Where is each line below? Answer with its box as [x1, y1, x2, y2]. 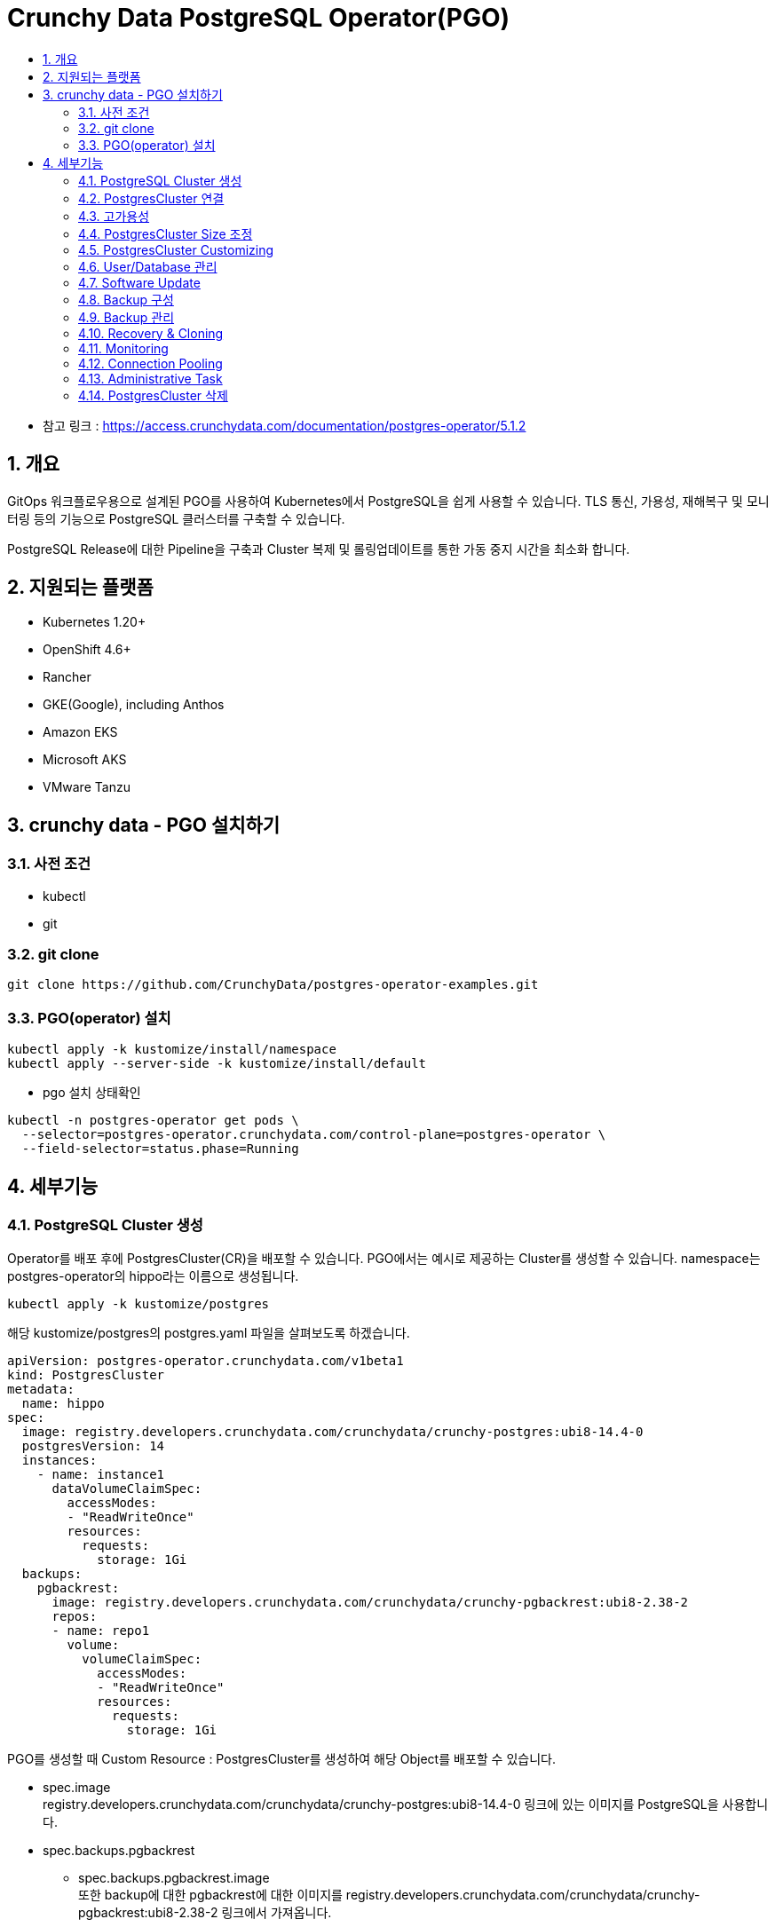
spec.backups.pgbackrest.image [78, 1870, 270, 1886]
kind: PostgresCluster [7, 1368, 165, 1383]
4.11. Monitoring [78, 340, 169, 356]
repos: [51, 1609, 98, 1624]
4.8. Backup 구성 [78, 291, 174, 307]
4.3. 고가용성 [78, 208, 150, 224]
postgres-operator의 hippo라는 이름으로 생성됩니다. [7, 1268, 299, 1284]
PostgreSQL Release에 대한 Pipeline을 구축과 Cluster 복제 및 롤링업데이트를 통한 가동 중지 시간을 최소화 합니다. [7, 541, 630, 557]
